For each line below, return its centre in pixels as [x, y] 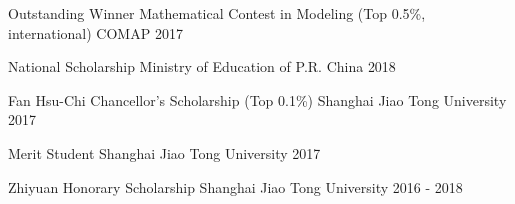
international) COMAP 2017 [95, 32]
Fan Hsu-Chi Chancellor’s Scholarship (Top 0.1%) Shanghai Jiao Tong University [257, 99]
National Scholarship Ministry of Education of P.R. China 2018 [202, 66]
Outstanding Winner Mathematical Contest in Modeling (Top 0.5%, [217, 13]
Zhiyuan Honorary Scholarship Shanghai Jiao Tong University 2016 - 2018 [235, 186]
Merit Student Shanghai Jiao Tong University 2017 [164, 152]
